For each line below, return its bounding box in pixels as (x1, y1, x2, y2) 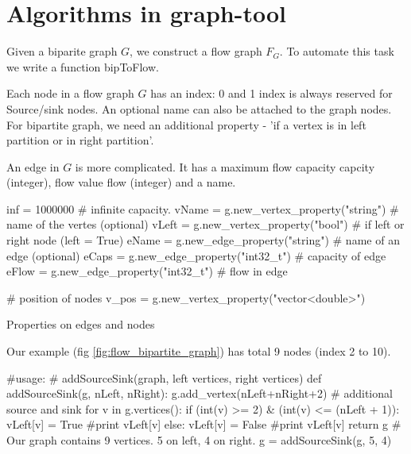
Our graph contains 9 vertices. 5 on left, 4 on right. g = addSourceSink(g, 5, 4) (6, 432, 392, 448)
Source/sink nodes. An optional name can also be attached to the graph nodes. (6, 100, 392, 117)
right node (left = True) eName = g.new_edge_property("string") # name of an (6, 232, 400, 248)
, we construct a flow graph (130, 43, 262, 60)
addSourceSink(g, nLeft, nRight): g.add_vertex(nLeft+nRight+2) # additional (6, 385, 393, 402)
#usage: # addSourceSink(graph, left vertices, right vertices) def (6, 369, 322, 386)
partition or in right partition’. (6, 132, 154, 148)
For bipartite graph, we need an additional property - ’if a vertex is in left (6, 116, 366, 133)
